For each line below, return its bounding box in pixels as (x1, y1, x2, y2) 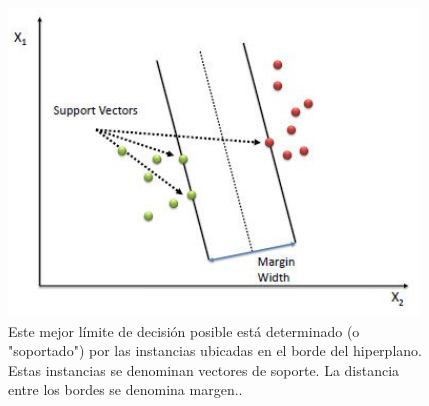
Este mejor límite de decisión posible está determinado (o (8, 320, 360, 341)
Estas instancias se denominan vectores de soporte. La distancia (8, 359, 400, 380)
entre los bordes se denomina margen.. (8, 379, 243, 400)
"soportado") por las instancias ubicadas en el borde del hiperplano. (8, 340, 422, 361)
